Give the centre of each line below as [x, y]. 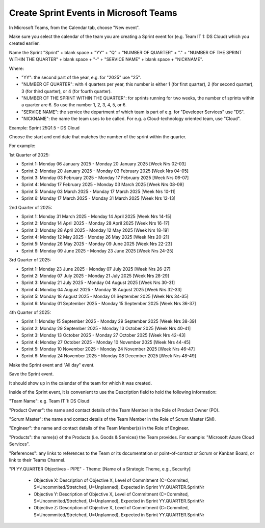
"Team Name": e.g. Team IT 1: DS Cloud [49, 401]
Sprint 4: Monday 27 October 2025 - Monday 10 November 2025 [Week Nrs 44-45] [106, 342]
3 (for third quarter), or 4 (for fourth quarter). [67, 91]
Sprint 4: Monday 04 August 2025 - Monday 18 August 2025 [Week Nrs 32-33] [102, 289]
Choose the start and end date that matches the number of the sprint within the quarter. [98, 137]
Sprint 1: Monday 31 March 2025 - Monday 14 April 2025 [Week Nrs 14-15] [96, 216]
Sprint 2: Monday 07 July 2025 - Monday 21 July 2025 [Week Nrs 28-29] [95, 276]
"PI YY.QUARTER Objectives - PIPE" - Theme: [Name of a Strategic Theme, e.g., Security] [100, 469]
